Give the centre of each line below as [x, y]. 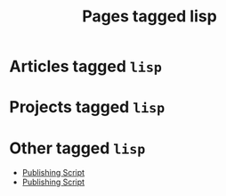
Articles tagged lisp [86, 66]
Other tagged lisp [77, 148]
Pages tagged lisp [149, 16]
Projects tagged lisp [87, 107]
